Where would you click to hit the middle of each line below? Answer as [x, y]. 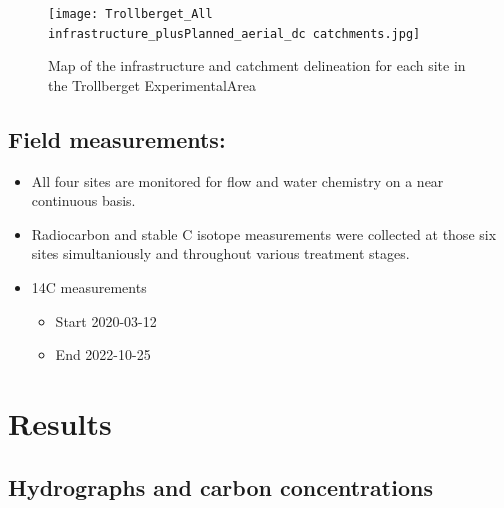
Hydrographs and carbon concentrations [220, 486]
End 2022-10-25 [103, 354]
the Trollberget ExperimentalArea [152, 84]
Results [60, 423]
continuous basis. [83, 200]
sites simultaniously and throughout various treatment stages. [220, 253]
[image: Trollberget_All [130, 14]
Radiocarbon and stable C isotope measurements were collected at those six [264, 233]
